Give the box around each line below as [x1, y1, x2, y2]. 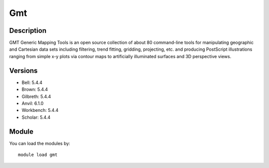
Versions [9, 66, 38, 75]
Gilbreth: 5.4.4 [21, 93, 51, 99]
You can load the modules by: [9, 140, 71, 146]
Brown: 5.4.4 [21, 86, 48, 92]
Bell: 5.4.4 [21, 80, 42, 85]
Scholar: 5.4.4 [21, 114, 51, 120]
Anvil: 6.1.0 [21, 100, 44, 106]
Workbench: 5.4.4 [21, 107, 59, 113]
